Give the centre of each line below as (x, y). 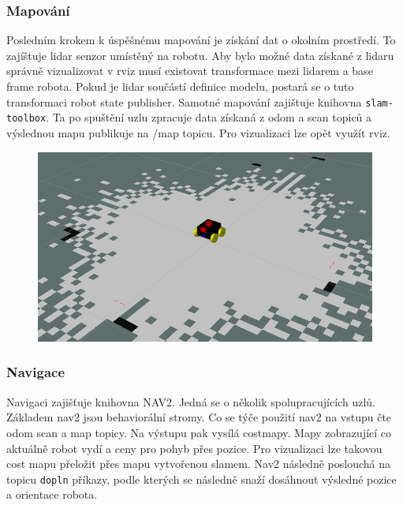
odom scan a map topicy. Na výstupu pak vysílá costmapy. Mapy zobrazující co (199, 432)
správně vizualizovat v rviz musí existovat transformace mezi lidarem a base (190, 71)
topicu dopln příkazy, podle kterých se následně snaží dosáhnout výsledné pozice (201, 479)
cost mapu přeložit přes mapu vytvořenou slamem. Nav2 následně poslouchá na (198, 464)
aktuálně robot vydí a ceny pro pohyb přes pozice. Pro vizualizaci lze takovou (194, 448)
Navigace (36, 372)
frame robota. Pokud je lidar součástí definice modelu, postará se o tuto (180, 86)
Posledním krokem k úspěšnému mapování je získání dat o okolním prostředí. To (201, 40)
